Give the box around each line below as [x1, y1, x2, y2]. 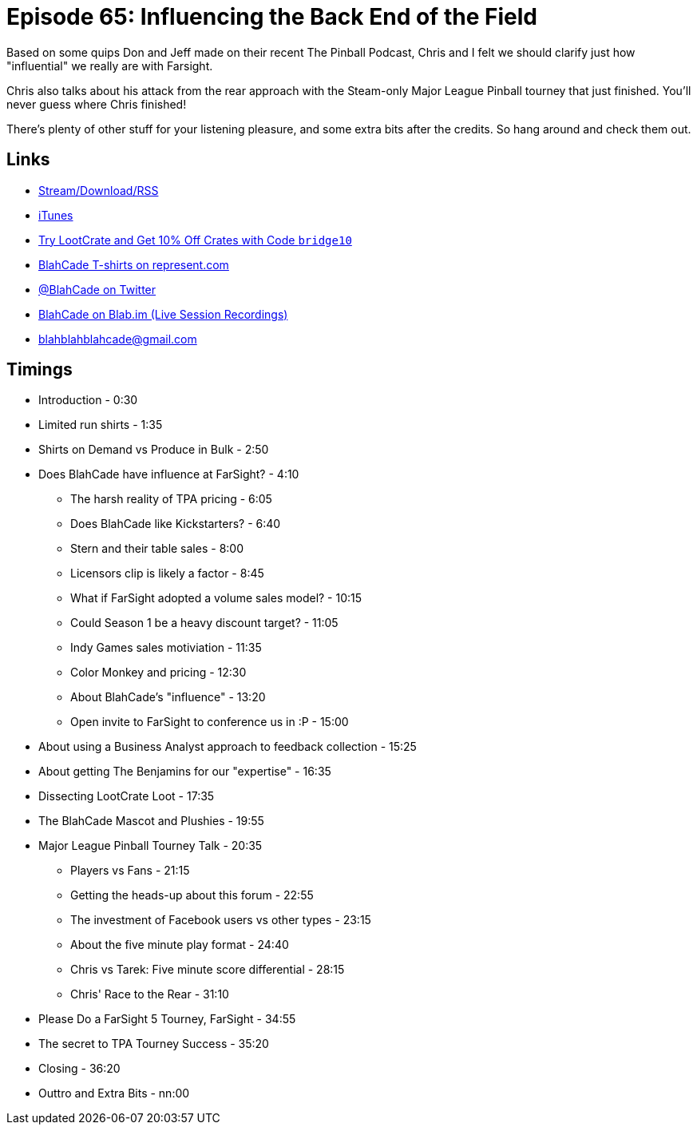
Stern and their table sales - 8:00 [70, 542, 244, 556]
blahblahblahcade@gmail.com [38, 331, 197, 346]
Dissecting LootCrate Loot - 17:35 [38, 789, 215, 804]
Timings [6, 359, 73, 380]
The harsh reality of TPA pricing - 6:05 [70, 492, 272, 506]
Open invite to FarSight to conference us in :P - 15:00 [70, 715, 349, 729]
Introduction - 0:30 [38, 393, 138, 407]
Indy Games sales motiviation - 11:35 [70, 641, 262, 655]
